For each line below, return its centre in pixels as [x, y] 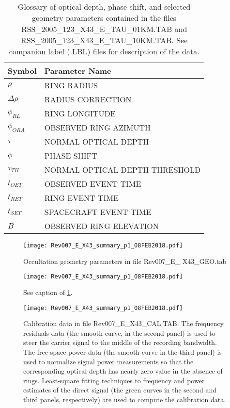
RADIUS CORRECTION [88, 99]
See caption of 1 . [48, 292]
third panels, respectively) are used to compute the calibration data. [125, 399]
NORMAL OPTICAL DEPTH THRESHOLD [123, 170]
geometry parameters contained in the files [104, 18]
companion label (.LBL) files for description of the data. [104, 51]
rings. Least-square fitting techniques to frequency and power [114, 380]
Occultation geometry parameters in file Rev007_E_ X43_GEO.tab [125, 261]
